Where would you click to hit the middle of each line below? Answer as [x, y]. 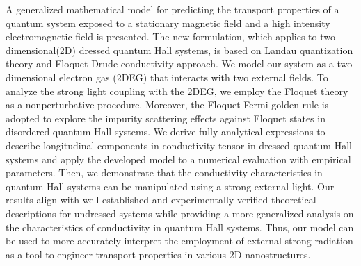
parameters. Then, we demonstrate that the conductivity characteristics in [164, 173]
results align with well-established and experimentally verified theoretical [161, 200]
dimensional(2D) [41, 50]
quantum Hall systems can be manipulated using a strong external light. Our [170, 186]
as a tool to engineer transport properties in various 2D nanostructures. [158, 254]
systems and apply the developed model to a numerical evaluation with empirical [178, 159]
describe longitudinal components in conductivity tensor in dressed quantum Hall [179, 145]
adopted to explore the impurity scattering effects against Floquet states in [166, 118]
